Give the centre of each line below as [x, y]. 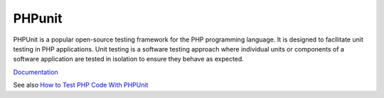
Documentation [36, 72]
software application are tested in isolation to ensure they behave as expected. [129, 59]
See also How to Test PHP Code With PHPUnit [81, 85]
